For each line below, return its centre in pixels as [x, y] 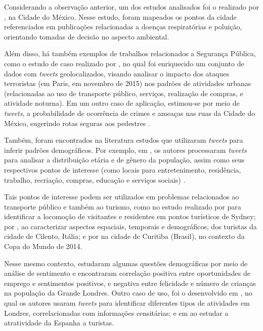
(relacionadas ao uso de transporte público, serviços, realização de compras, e [124, 93]
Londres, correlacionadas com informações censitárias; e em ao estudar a [116, 313]
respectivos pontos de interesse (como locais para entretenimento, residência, [123, 169]
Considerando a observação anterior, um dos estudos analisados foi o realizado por [131, 7]
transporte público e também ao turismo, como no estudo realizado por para [123, 206]
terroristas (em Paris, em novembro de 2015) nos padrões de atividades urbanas [128, 83]
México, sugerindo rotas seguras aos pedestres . [77, 123]
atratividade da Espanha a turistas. [59, 323]
